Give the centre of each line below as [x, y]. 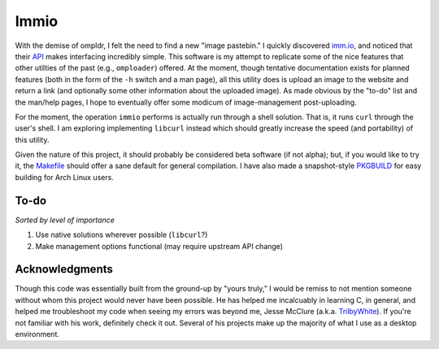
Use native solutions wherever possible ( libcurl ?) [122, 235]
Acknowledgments [64, 269]
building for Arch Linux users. [64, 177]
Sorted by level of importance [65, 220]
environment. [37, 334]
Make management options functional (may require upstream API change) [159, 246]
